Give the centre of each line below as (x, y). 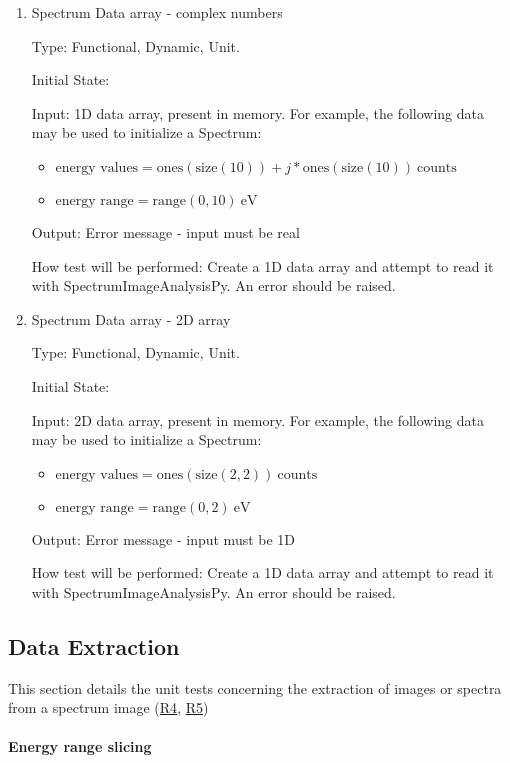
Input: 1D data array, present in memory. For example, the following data (257, 112)
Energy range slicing (80, 746)
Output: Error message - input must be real (165, 231)
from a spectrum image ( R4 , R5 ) (108, 707)
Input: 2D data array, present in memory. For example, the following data (257, 419)
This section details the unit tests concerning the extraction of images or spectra (255, 687)
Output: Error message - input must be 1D (163, 538)
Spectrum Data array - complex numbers (157, 12)
